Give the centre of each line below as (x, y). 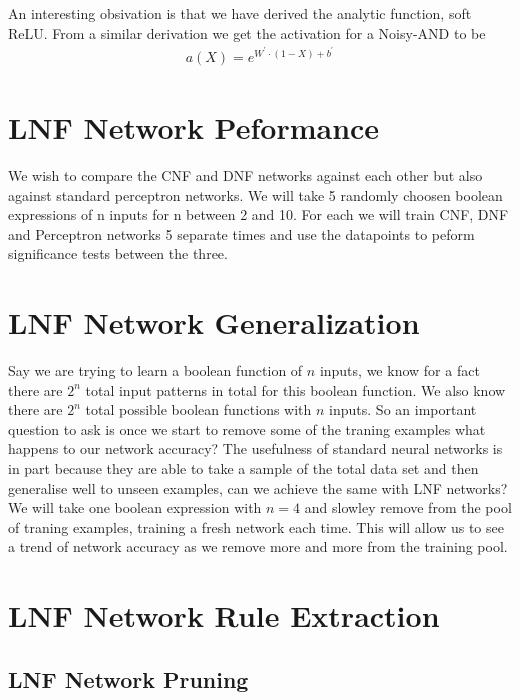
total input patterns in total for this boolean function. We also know (295, 389)
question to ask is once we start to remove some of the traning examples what (247, 428)
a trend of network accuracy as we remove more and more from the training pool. (258, 546)
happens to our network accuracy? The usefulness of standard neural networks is (255, 448)
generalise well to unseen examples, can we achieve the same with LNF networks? (258, 487)
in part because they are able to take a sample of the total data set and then (243, 468)
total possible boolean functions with (198, 409)
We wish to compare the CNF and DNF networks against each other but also (245, 174)
